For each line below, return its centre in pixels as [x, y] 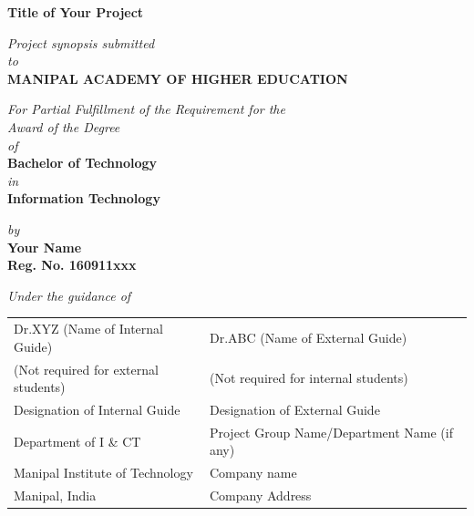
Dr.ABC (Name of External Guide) [308, 337]
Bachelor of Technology [82, 163]
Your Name [45, 247]
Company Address [260, 495]
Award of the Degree [64, 126]
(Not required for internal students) [309, 378]
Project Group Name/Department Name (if [331, 432]
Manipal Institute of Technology [103, 473]
